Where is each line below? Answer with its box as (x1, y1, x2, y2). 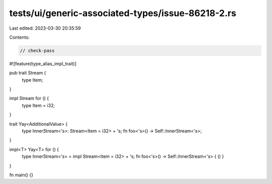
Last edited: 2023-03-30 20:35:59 (9, 25, 81, 31)
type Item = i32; (22, 102, 55, 108)
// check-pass (20, 48, 55, 53)
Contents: (9, 34, 30, 40)
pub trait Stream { (9, 70, 46, 76)
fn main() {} (9, 171, 34, 178)
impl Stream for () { (9, 96, 49, 102)
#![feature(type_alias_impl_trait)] (9, 60, 77, 66)
